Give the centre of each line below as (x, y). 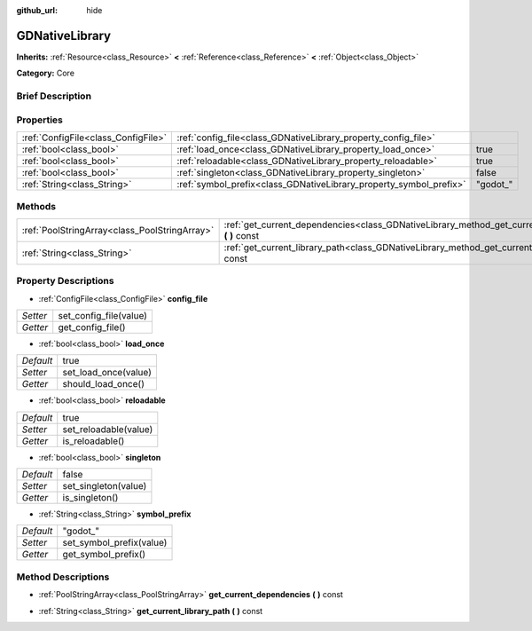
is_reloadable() (94, 441)
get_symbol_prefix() (104, 555)
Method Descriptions (63, 577)
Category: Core (46, 73)
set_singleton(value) (105, 486)
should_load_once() (104, 384)
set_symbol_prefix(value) (115, 543)
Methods (36, 207)
